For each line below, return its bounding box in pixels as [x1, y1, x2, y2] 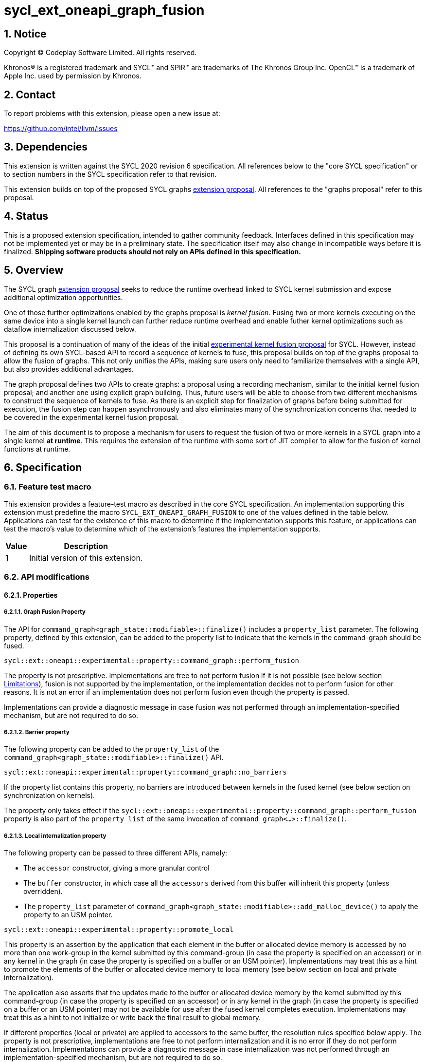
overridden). [23, 887, 63, 896]
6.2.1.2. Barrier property [4, 728, 70, 736]
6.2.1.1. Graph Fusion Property [4, 608, 86, 616]
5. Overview [4, 264, 64, 277]
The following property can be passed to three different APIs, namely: [4, 849, 228, 857]
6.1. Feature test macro [4, 482, 91, 492]
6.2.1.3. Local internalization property [4, 832, 106, 839]
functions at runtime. [4, 444, 71, 453]
